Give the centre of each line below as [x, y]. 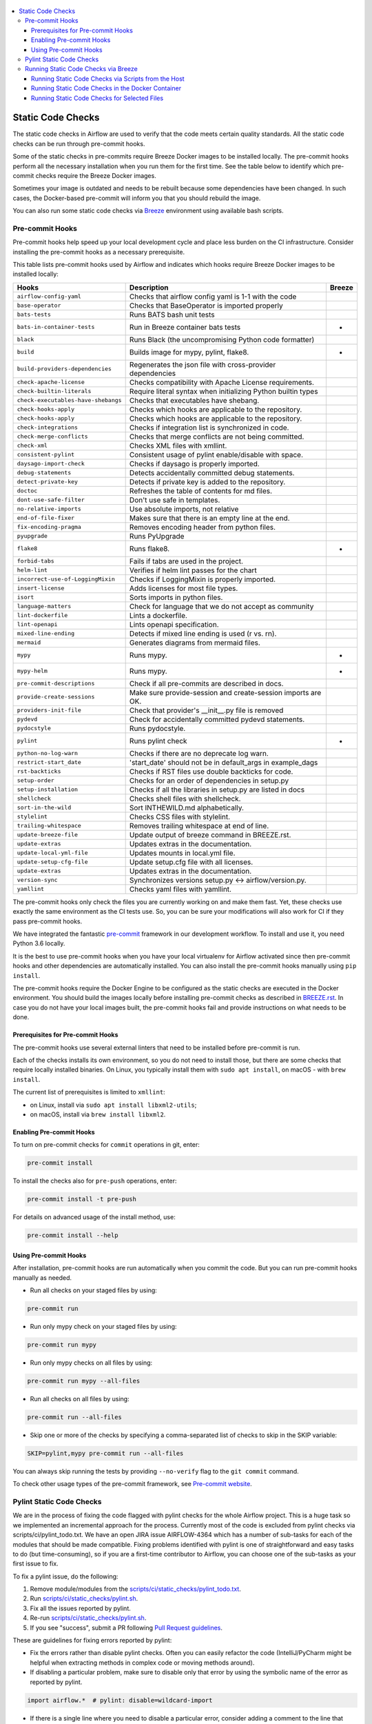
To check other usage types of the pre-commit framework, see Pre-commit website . [133, 1484]
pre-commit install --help [73, 1235]
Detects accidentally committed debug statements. [212, 472]
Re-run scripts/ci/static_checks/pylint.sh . [88, 1618]
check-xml [32, 446]
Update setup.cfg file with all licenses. [191, 862]
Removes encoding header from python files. [202, 527]
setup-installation [48, 790]
